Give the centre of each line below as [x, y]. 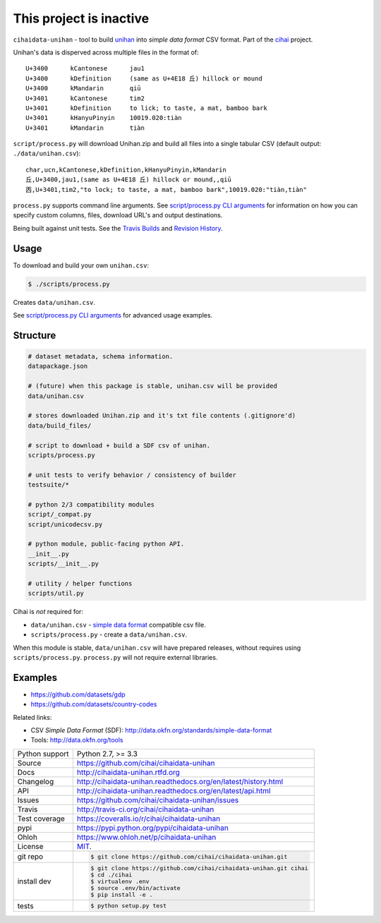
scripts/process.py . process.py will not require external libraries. [115, 657]
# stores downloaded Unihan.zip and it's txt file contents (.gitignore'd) [162, 416]
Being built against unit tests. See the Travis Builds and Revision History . [118, 228]
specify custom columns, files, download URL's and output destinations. [118, 215]
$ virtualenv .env [120, 881]
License [30, 846]
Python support [43, 754]
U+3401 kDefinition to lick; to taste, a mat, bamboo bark [146, 108]
